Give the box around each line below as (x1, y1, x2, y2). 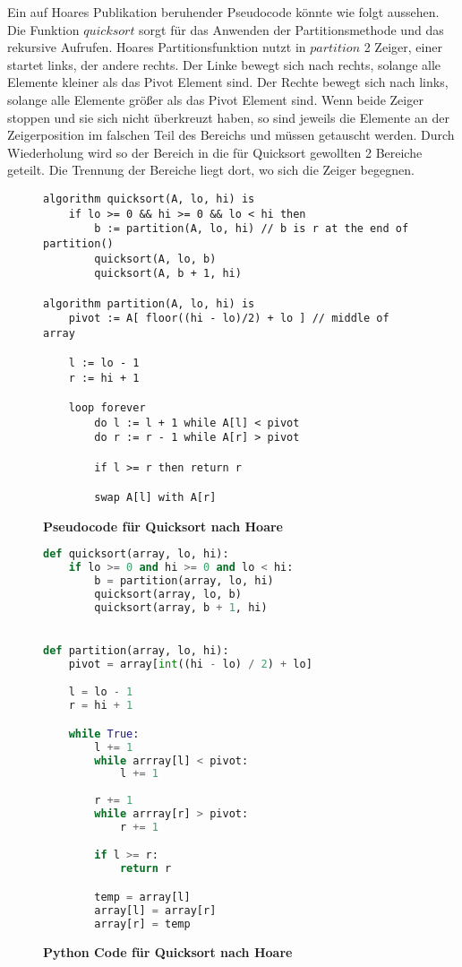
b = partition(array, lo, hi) (94, 574, 274, 588)
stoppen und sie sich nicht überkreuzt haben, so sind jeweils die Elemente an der (7, 108, 449, 126)
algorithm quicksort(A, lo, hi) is (43, 192, 255, 205)
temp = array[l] (94, 890, 191, 903)
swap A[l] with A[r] (94, 491, 217, 505)
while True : (68, 727, 140, 740)
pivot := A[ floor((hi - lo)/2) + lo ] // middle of (68, 312, 389, 325)
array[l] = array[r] (94, 903, 217, 917)
